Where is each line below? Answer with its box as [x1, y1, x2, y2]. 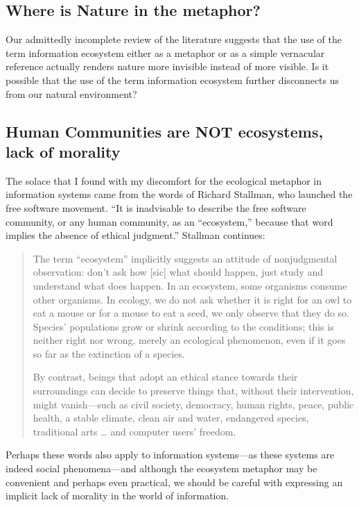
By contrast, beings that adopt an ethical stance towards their [33, 369, 298, 384]
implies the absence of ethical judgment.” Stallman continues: [6, 228, 265, 242]
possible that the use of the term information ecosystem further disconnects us [6, 72, 340, 87]
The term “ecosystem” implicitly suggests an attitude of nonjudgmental [33, 251, 338, 265]
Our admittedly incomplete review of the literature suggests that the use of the [6, 32, 342, 47]
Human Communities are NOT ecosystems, [6, 120, 324, 142]
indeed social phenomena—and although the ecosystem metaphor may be [6, 461, 317, 476]
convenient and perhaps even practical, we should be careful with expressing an [6, 474, 343, 489]
